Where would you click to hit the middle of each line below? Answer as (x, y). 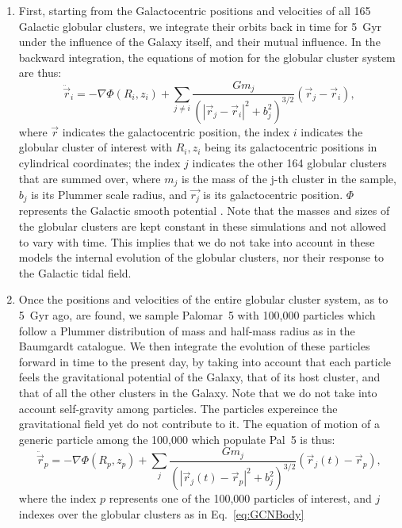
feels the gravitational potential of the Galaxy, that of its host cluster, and (199, 377)
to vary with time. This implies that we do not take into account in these (197, 241)
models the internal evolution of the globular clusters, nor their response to (201, 257)
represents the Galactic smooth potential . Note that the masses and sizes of (204, 210)
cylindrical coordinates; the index (100, 162)
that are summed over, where (90, 178)
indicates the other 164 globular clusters (289, 162)
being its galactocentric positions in (291, 147)
